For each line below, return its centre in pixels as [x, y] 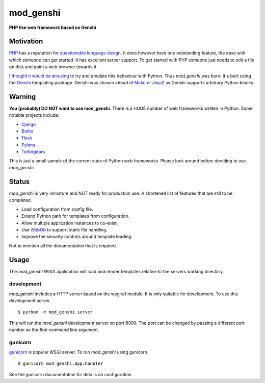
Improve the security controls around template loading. [77, 237]
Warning [23, 96]
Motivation [26, 41]
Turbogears [33, 152]
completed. [20, 200]
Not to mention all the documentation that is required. [63, 246]
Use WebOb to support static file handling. [64, 230]
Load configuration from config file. [57, 209]
